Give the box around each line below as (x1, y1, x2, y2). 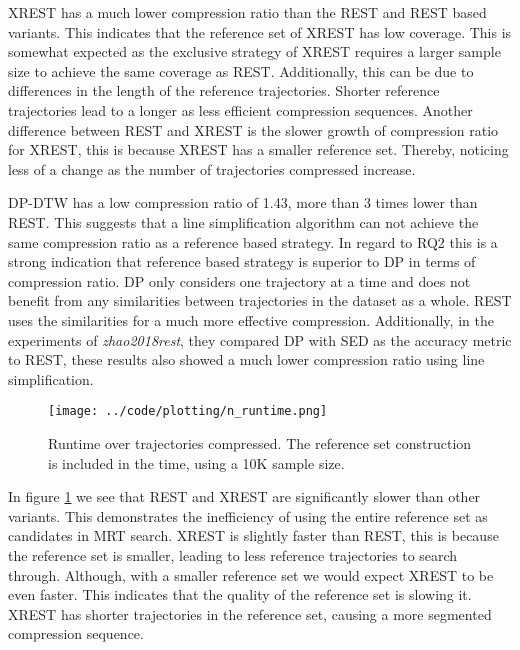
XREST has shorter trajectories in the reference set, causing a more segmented (8, 603, 492, 624)
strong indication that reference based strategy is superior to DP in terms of (8, 251, 476, 272)
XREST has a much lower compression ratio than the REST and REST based (8, 2, 487, 22)
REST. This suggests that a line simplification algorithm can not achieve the (8, 211, 479, 232)
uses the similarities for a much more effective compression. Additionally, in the (8, 309, 494, 330)
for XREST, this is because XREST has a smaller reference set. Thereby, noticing (8, 139, 509, 160)
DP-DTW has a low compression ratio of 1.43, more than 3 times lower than (8, 192, 478, 213)
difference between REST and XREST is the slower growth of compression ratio (8, 119, 499, 140)
